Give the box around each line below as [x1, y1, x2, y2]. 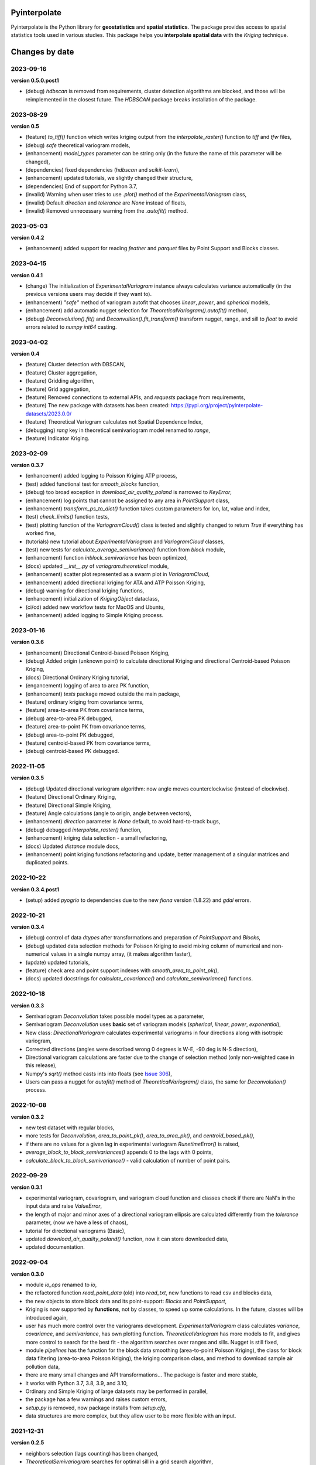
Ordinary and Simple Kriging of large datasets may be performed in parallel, [25, 1388, 208, 1395]
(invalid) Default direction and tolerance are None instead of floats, [25, 199, 187, 206]
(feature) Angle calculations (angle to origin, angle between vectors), [25, 810, 192, 817]
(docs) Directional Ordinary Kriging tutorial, [25, 674, 129, 681]
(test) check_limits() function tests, [25, 513, 109, 520]
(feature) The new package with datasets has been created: [25, 402, 170, 409]
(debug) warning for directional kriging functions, [25, 587, 145, 594]
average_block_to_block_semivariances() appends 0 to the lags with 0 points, [25, 1149, 214, 1156]
